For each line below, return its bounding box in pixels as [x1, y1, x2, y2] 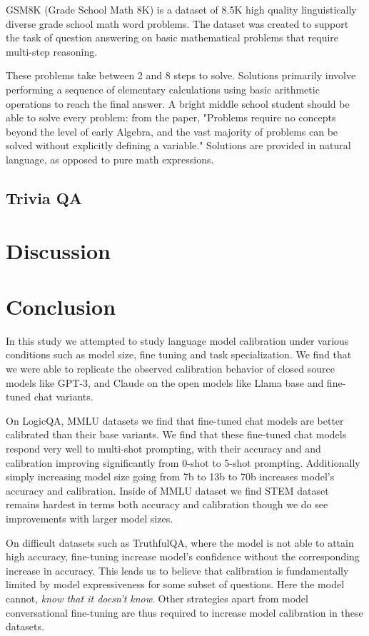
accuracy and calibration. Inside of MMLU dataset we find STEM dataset [6, 483, 329, 498]
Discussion [6, 236, 111, 265]
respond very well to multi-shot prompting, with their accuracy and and [6, 440, 321, 455]
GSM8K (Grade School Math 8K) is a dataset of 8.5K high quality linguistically [6, 2, 357, 16]
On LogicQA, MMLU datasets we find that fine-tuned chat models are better [6, 413, 344, 428]
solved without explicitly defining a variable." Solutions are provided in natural [6, 138, 351, 153]
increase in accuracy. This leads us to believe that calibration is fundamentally [6, 562, 349, 577]
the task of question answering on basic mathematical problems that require [6, 30, 339, 45]
